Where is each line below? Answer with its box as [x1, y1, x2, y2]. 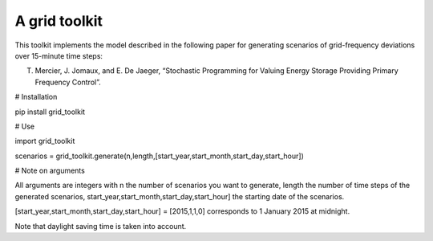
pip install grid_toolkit [14, 107, 86, 116]
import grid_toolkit [14, 137, 75, 146]
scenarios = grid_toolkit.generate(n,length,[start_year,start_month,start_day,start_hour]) [14, 151, 304, 161]
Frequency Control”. [34, 77, 101, 87]
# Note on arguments [14, 165, 86, 176]
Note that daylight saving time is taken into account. [14, 221, 187, 231]
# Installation [14, 92, 58, 102]
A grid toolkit [14, 12, 103, 30]
